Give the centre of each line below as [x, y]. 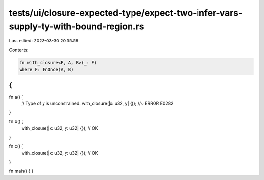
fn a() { [16, 97]
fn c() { [16, 146]
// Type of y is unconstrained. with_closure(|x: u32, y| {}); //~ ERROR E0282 [97, 103]
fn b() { [16, 121]
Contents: [19, 50]
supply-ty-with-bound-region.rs [77, 26]
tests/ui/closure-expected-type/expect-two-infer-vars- [126, 13]
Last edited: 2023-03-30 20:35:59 [44, 41]
